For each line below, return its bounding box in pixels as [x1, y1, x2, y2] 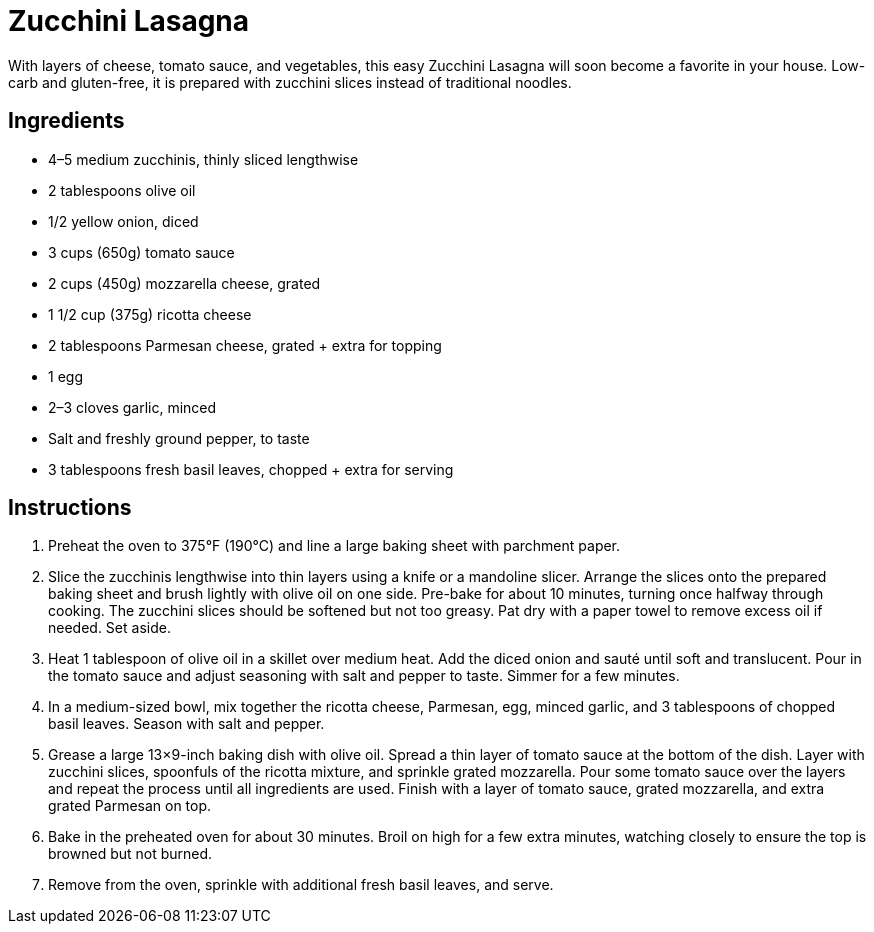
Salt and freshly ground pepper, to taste [48, 429, 310, 447]
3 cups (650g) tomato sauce [48, 243, 235, 261]
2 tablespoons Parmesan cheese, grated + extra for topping [48, 336, 442, 354]
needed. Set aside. [48, 619, 171, 637]
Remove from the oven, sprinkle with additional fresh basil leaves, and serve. [48, 876, 554, 894]
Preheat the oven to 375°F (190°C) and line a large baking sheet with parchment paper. [48, 537, 621, 555]
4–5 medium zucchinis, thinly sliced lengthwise [48, 150, 359, 168]
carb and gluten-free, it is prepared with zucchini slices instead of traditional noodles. [8, 73, 572, 91]
